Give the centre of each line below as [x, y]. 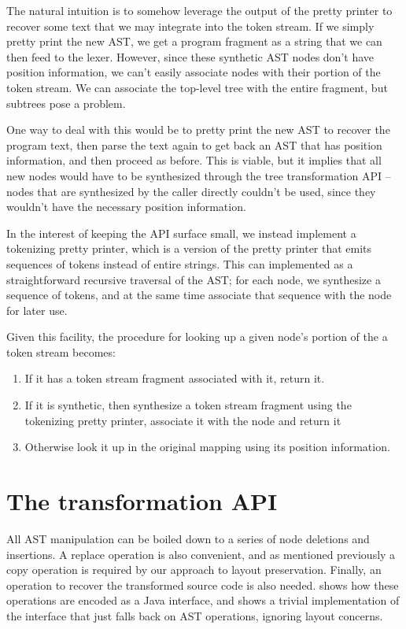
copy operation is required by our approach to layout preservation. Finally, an [194, 570]
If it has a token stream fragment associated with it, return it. [175, 378]
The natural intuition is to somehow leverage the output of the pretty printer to [199, 10]
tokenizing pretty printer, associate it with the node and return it [183, 420]
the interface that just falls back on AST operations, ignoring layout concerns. [195, 615]
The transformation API [142, 501]
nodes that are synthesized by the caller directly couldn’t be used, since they [191, 191]
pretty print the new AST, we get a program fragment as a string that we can [194, 41]
